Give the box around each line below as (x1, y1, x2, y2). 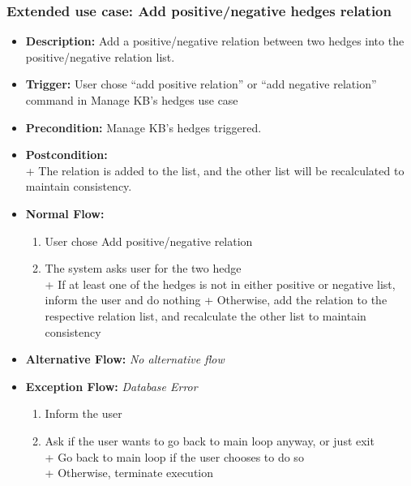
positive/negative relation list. (25, 48, 175, 65)
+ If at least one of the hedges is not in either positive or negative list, (45, 275, 396, 292)
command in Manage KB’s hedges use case (25, 92, 238, 108)
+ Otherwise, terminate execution (45, 464, 214, 481)
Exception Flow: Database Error (25, 377, 198, 394)
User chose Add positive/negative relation (45, 232, 253, 249)
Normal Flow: (25, 204, 105, 221)
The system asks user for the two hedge (45, 260, 242, 277)
